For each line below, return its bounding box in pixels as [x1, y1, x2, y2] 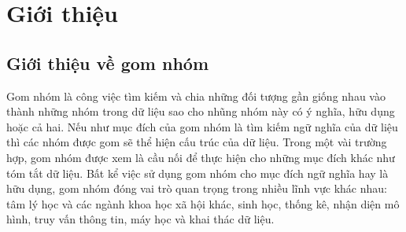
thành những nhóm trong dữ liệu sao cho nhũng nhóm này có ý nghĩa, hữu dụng [6, 103, 395, 120]
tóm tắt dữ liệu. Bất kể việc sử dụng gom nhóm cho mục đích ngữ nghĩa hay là [6, 164, 389, 181]
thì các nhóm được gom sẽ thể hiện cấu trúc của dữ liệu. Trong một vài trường [6, 134, 387, 150]
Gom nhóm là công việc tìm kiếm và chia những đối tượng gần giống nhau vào [6, 87, 386, 104]
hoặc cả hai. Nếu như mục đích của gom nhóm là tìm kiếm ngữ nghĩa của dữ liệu [6, 118, 398, 134]
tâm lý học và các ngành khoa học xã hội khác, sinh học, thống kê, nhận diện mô [6, 195, 400, 212]
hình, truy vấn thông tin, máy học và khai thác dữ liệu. [6, 211, 275, 227]
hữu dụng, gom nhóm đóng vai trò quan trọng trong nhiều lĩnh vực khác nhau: [6, 180, 387, 197]
